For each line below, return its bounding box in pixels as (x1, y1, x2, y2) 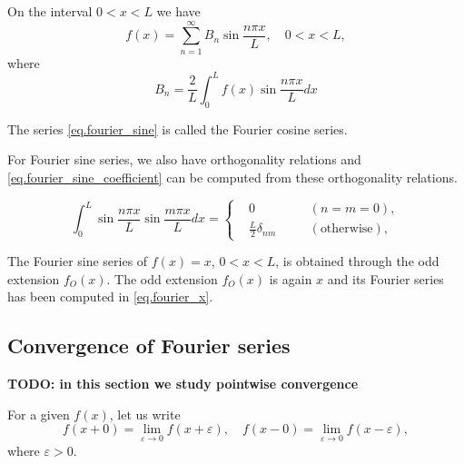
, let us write (109, 404, 181, 423)
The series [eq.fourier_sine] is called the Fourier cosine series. (7, 119, 348, 138)
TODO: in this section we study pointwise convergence (7, 374, 359, 393)
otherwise (320, 222, 373, 236)
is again (269, 269, 312, 288)
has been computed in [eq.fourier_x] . (7, 287, 213, 306)
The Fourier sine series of (7, 252, 148, 271)
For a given (7, 404, 70, 423)
